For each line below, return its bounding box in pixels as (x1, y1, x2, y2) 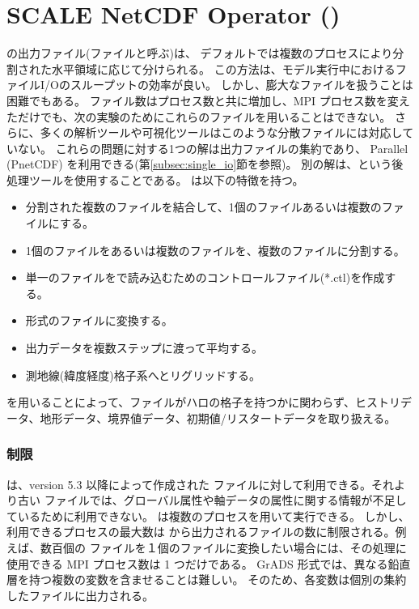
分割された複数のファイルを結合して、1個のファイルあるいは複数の (25, 198, 382, 215)
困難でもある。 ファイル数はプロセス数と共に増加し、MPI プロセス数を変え (6, 92, 410, 109)
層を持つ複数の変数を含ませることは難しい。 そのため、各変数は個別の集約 (6, 571, 407, 588)
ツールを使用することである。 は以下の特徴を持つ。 (28, 171, 304, 188)
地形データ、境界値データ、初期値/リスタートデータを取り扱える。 (40, 409, 396, 426)
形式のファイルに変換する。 (25, 312, 173, 329)
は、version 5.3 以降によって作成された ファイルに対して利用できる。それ (6, 475, 394, 492)
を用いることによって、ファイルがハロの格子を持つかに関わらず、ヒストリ (6, 394, 400, 411)
